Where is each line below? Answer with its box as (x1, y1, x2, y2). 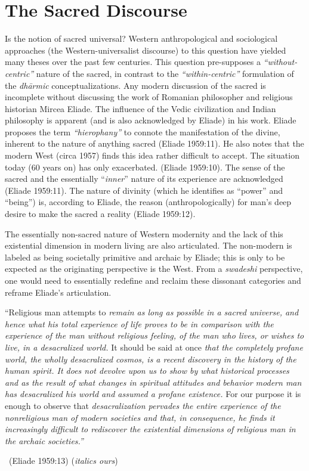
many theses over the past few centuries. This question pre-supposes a (5, 55, 261, 68)
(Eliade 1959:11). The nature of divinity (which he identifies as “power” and (5, 184, 283, 196)
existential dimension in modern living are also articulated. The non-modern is (5, 239, 292, 252)
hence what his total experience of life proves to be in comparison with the (5, 317, 274, 330)
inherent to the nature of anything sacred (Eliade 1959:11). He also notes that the (5, 137, 304, 150)
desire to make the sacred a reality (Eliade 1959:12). (5, 207, 196, 220)
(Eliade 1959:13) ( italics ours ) (8, 454, 118, 467)
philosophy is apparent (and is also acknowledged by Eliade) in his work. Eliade (5, 114, 296, 126)
